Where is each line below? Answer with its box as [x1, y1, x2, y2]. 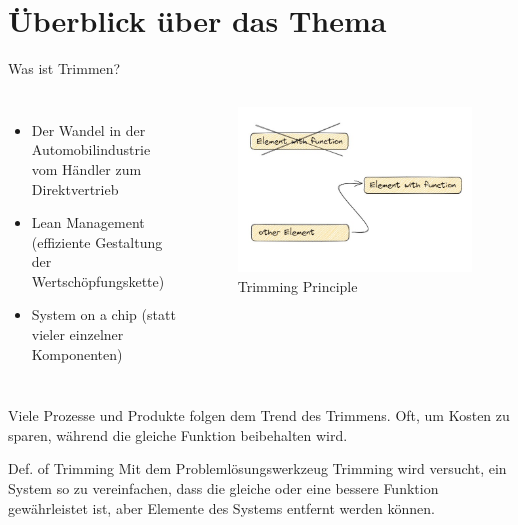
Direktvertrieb [31, 178, 119, 199]
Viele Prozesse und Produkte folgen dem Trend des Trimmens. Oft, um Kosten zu [8, 405, 510, 426]
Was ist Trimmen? [8, 58, 121, 79]
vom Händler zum [31, 158, 142, 179]
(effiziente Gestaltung [31, 231, 163, 252]
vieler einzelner [31, 324, 124, 345]
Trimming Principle [237, 275, 358, 296]
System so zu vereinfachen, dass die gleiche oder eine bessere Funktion [8, 478, 439, 499]
